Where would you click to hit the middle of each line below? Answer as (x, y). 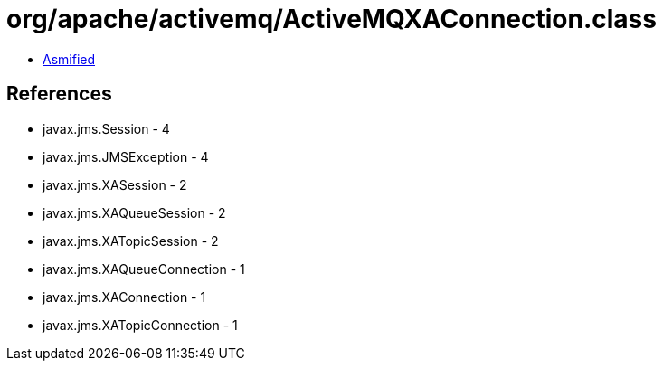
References (59, 94)
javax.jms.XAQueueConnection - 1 (144, 269)
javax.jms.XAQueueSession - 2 (134, 212)
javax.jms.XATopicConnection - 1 (140, 325)
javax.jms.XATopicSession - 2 (131, 241)
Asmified (69, 59)
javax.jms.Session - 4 (106, 128)
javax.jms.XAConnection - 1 (124, 297)
